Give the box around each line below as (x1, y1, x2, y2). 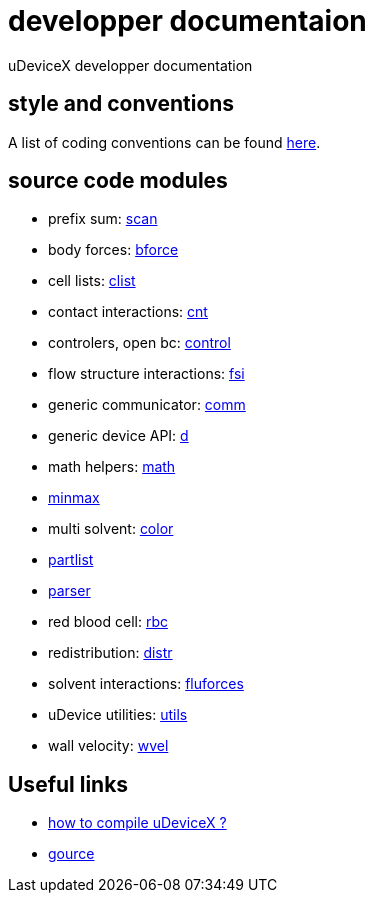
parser (48, 582, 91, 600)
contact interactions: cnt (48, 303, 208, 321)
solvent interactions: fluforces (48, 675, 244, 693)
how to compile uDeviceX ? (48, 814, 227, 832)
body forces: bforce (48, 241, 179, 259)
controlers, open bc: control (48, 334, 231, 352)
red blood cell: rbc (48, 613, 168, 631)
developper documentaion (8, 4, 367, 38)
